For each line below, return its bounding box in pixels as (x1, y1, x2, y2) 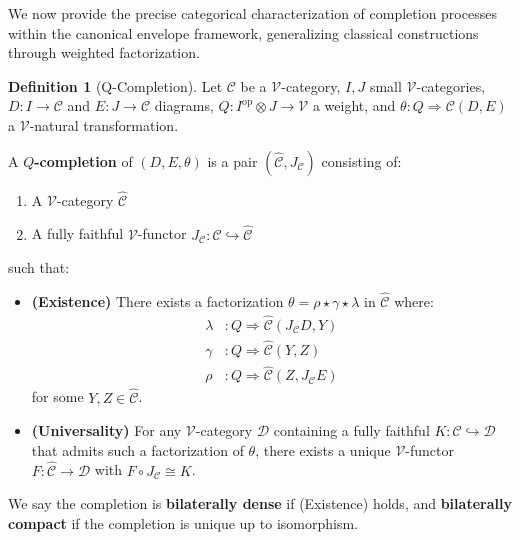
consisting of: (321, 150, 402, 171)
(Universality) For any (31, 420, 182, 441)
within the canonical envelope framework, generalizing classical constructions (8, 22, 479, 43)
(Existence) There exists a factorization (31, 291, 284, 311)
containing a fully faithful (273, 420, 430, 441)
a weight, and (312, 95, 396, 116)
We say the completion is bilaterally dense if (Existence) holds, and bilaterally (8, 493, 512, 514)
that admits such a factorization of (31, 439, 244, 460)
